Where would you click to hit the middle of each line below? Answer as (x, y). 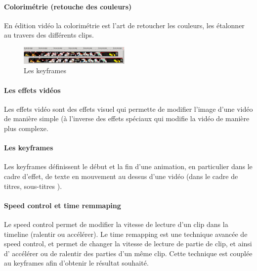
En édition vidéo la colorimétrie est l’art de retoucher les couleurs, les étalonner (124, 25)
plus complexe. (26, 128)
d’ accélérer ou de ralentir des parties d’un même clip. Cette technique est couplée (128, 253)
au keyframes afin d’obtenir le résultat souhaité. (76, 263)
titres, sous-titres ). (33, 186)
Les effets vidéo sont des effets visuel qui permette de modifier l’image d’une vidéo (128, 109)
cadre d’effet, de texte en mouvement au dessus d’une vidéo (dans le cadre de (121, 176)
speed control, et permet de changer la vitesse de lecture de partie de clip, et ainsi (128, 244)
